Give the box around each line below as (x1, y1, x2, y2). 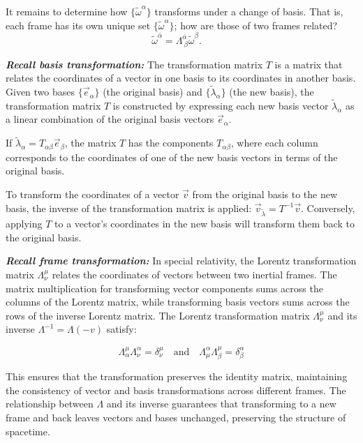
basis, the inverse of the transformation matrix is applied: (6, 200, 252, 215)
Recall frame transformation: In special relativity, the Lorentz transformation (6, 253, 357, 268)
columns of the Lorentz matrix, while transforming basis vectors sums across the (6, 294, 350, 309)
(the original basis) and (103, 84, 202, 99)
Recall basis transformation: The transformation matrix (6, 57, 263, 71)
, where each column (230, 135, 318, 150)
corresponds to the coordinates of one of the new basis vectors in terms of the (6, 149, 338, 164)
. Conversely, (301, 200, 355, 215)
